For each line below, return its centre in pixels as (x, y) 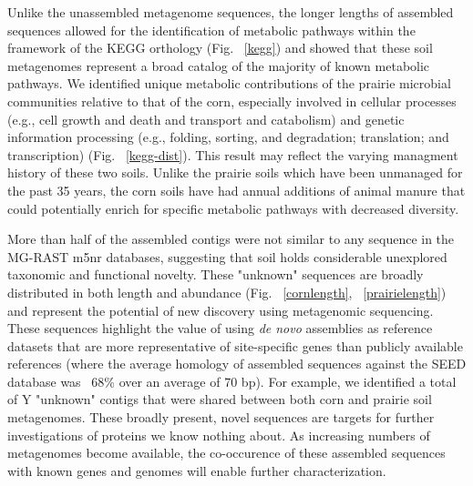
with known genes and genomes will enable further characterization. (197, 470)
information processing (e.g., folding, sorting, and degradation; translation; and (228, 137)
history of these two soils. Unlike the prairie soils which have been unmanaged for (235, 172)
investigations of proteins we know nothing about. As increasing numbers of (219, 435)
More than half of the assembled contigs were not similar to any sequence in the (231, 239)
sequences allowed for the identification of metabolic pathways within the (211, 30)
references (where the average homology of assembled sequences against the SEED (237, 364)
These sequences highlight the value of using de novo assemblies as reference (220, 328)
